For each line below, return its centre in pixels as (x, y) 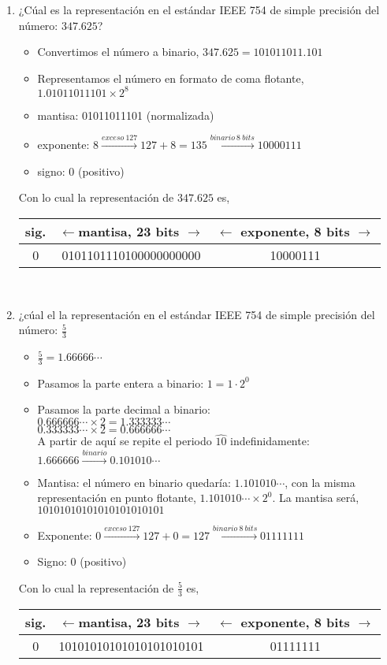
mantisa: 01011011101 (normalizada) (126, 115)
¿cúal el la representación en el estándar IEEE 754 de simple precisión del (197, 314)
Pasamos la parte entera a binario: (121, 383)
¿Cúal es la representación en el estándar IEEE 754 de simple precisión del (199, 9)
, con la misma (320, 482)
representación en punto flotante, (117, 498)
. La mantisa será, (316, 498)
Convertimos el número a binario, (118, 52)
